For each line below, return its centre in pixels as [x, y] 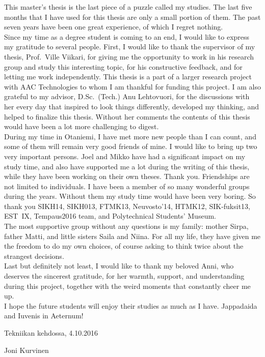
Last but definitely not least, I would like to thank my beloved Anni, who [119, 266]
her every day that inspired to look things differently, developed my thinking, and [132, 106]
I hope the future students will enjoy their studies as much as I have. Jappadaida [131, 305]
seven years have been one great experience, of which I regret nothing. [114, 27]
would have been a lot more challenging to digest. [82, 126]
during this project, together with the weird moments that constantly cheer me [127, 286]
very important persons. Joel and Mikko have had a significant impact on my [125, 156]
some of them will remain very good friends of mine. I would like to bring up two [131, 146]
